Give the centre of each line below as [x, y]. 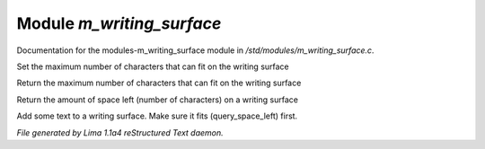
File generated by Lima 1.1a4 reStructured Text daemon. [120, 132]
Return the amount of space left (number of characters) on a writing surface [157, 100]
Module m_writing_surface [119, 23]
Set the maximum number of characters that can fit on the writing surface [153, 66]
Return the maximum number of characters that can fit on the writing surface [159, 83]
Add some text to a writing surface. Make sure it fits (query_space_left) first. [157, 116]
